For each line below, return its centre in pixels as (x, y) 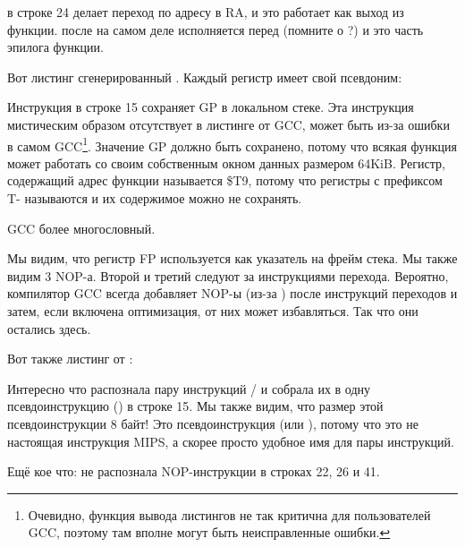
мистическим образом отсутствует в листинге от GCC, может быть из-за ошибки (228, 124)
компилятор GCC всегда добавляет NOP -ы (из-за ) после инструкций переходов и (232, 293)
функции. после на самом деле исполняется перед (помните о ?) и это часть (216, 29)
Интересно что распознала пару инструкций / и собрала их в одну (189, 388)
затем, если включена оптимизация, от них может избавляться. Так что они (213, 310)
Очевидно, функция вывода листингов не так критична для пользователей (229, 514)
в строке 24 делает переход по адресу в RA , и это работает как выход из (206, 12)
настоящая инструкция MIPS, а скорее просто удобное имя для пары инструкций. (231, 441)
